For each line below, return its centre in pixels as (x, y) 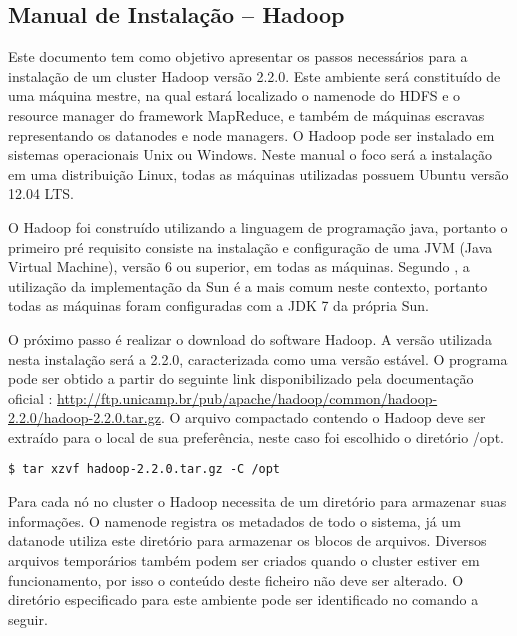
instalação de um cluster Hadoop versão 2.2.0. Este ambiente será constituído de (254, 75)
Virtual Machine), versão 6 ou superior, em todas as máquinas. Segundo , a (239, 266)
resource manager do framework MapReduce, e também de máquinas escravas (246, 114)
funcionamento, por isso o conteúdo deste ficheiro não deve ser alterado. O (236, 579)
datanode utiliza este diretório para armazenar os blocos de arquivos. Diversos (247, 540)
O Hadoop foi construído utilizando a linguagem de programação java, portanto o (258, 226)
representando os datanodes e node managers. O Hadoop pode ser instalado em (251, 134)
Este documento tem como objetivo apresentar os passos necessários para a (238, 56)
